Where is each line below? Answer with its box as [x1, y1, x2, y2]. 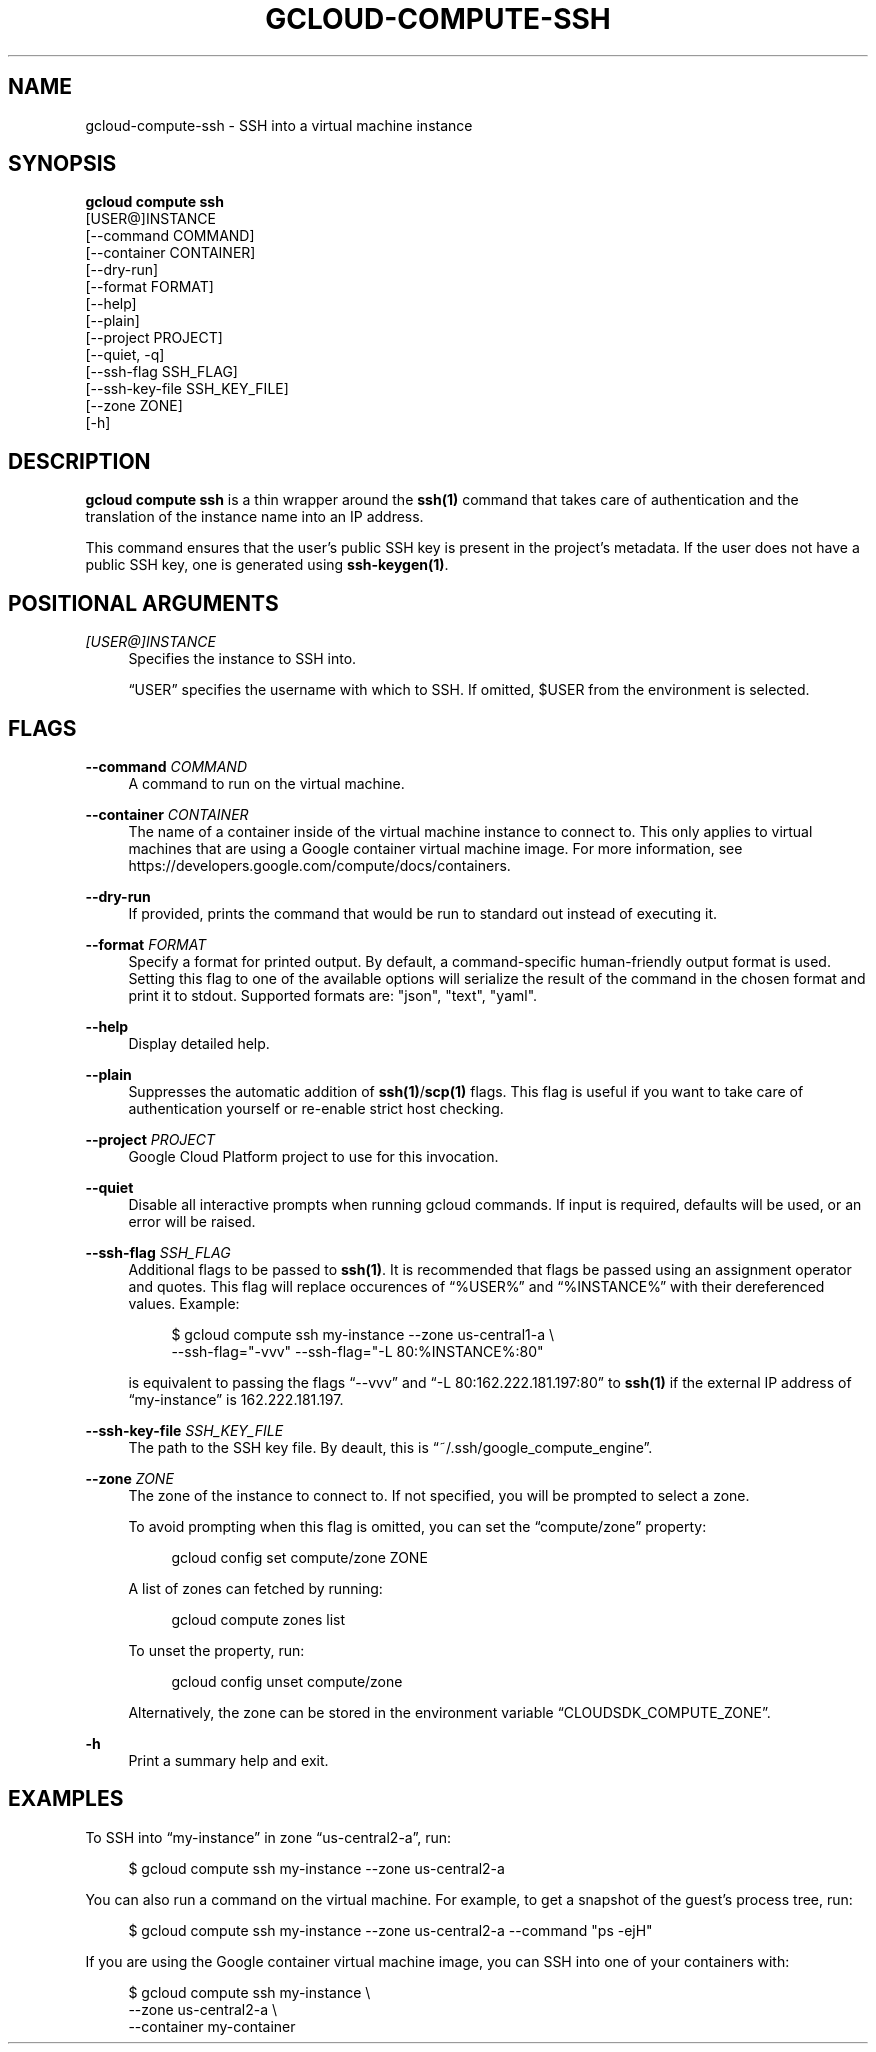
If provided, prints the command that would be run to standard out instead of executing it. [128, 904, 718, 922]
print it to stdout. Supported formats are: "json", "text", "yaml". [128, 986, 538, 1004]
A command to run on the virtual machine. [128, 774, 405, 792]
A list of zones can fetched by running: [128, 1579, 383, 1597]
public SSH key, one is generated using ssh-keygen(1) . [85, 556, 449, 574]
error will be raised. [128, 1212, 256, 1230]
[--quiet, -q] [85, 346, 165, 364]
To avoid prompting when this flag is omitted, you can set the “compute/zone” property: [128, 1517, 707, 1535]
